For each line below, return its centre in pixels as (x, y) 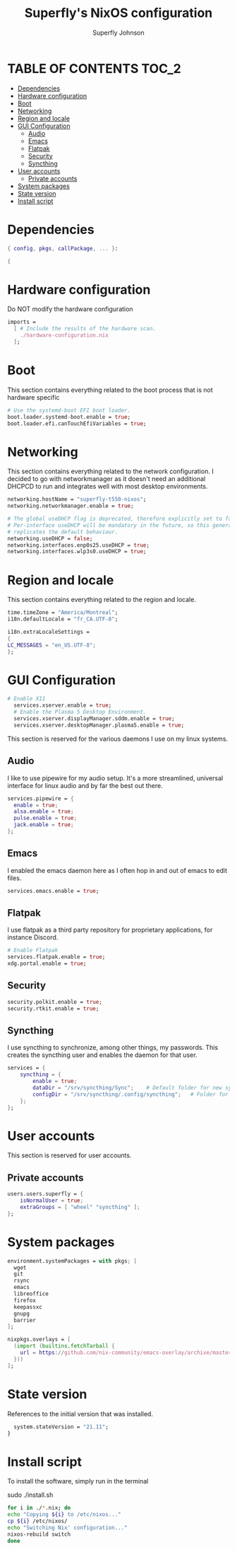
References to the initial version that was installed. (80, 1413)
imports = (22, 322)
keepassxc (28, 1307)
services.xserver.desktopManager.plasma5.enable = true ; (99, 725)
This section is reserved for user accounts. (69, 1155)
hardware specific (34, 397)
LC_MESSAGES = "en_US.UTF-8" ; (52, 645)
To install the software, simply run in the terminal (78, 1481)
